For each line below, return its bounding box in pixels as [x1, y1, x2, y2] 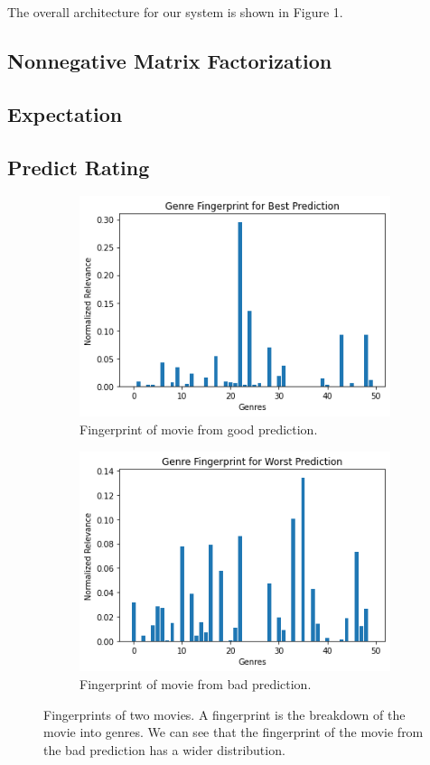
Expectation [7, 99, 123, 127]
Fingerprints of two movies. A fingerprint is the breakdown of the [43, 704, 406, 723]
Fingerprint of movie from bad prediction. [79, 675, 312, 694]
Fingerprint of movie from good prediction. [79, 419, 318, 438]
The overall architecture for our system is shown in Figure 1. [7, 3, 343, 21]
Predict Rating [7, 153, 150, 181]
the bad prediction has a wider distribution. [43, 740, 285, 759]
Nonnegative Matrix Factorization [7, 46, 332, 74]
